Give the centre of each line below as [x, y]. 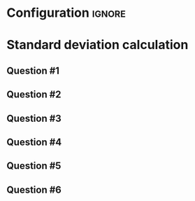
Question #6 [34, 189]
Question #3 [34, 118]
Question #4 [34, 142]
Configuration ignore [66, 13]
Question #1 [33, 70]
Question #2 [34, 95]
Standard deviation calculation [97, 45]
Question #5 [34, 166]
